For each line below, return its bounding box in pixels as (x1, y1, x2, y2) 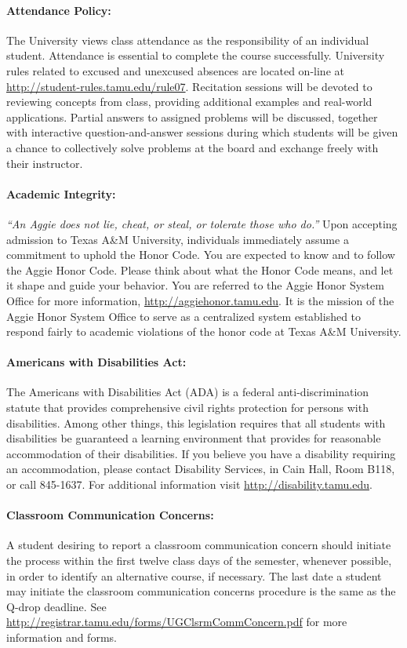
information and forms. (6, 629, 117, 645)
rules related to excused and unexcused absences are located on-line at (6, 62, 344, 78)
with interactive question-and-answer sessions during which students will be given (6, 124, 398, 140)
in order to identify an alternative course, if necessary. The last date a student (6, 567, 382, 584)
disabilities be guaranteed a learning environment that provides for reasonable (6, 430, 381, 446)
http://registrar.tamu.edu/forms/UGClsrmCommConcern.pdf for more (6, 613, 347, 630)
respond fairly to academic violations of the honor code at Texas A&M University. (6, 323, 402, 340)
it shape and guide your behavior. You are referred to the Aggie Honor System (6, 277, 384, 293)
